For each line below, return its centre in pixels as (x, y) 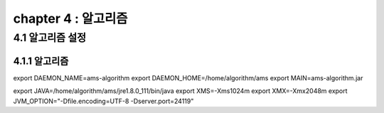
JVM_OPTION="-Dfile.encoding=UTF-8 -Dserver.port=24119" (103, 101)
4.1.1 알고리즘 (41, 61)
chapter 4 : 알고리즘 (70, 18)
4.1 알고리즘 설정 (50, 38)
